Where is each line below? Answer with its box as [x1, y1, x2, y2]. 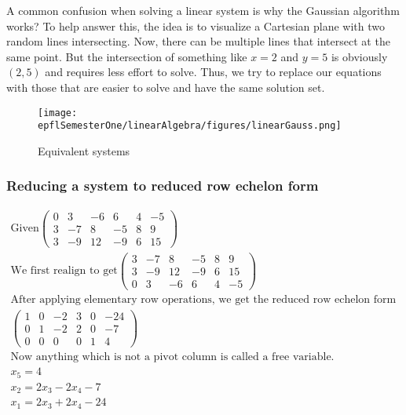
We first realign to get [10, 265, 118, 277]
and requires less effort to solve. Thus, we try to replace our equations [45, 64, 382, 80]
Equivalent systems [38, 142, 130, 158]
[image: [38, 107, 78, 118]
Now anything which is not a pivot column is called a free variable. [10, 351, 335, 363]
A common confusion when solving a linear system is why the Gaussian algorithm [6, 2, 400, 18]
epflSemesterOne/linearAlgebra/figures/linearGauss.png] [38, 120, 342, 132]
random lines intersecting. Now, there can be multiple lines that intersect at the [6, 33, 390, 49]
